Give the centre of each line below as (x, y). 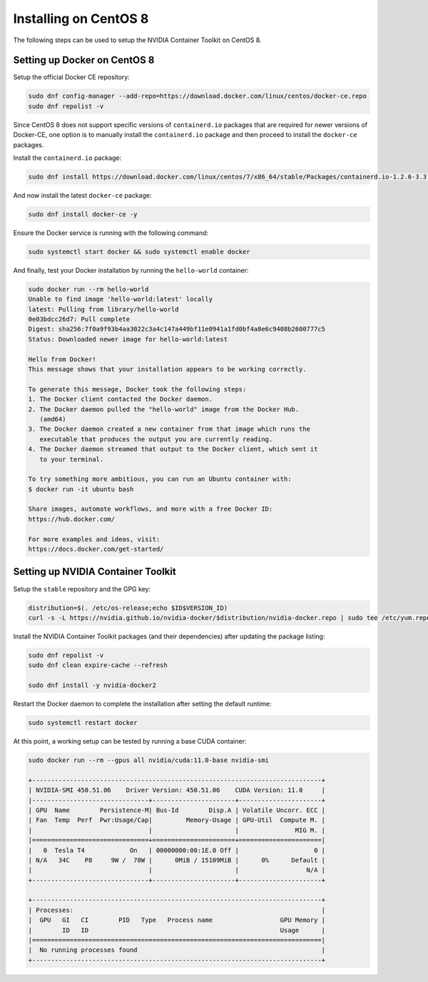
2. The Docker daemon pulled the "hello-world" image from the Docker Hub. (164, 409)
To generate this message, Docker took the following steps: (137, 389)
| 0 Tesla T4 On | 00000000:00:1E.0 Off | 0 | (177, 850)
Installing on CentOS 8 (81, 19)
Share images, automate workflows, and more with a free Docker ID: (151, 509)
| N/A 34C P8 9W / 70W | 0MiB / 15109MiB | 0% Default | (177, 860)
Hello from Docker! (62, 359)
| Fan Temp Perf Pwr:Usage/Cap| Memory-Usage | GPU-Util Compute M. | (177, 820)
